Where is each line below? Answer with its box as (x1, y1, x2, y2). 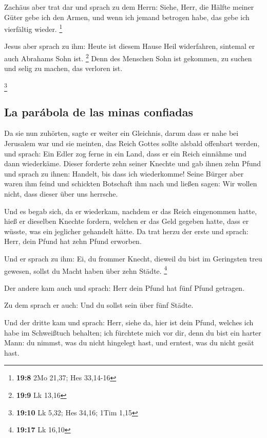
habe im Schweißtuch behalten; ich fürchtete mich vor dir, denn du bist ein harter (4, 327, 261, 338)
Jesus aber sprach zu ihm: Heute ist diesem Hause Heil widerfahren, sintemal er (4, 41, 255, 51)
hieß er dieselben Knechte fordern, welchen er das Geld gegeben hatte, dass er (4, 216, 249, 226)
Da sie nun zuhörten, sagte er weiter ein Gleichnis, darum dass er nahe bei (4, 128, 239, 138)
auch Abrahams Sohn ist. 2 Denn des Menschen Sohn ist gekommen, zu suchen (4, 51, 252, 63)
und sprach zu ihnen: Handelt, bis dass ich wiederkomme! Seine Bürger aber (4, 168, 244, 179)
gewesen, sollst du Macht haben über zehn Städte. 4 (4, 264, 167, 276)
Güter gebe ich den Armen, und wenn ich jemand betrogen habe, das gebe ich (4, 11, 250, 22)
